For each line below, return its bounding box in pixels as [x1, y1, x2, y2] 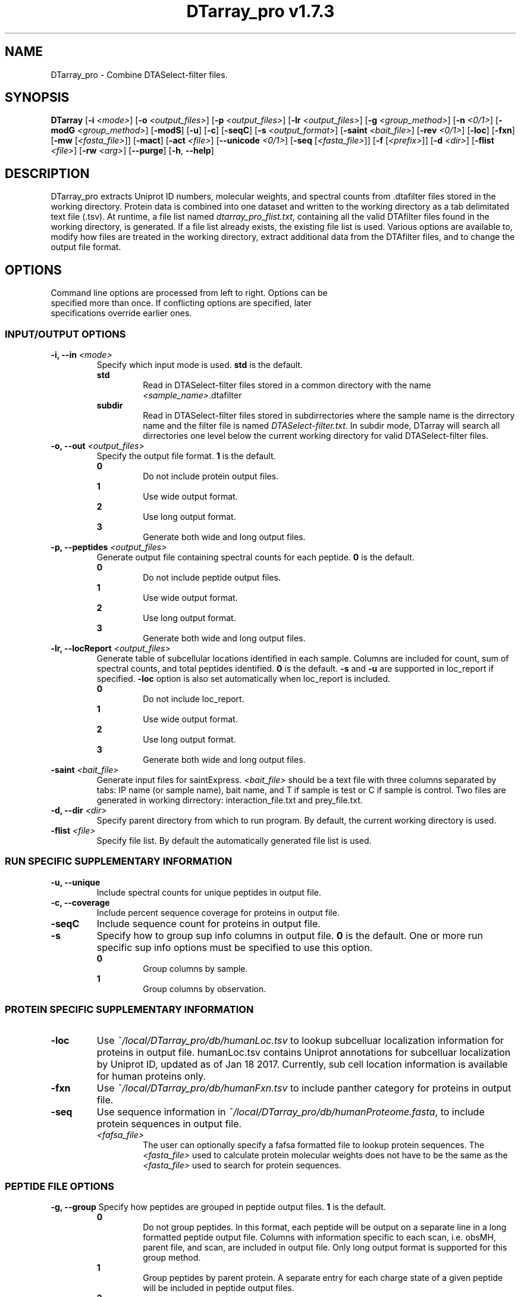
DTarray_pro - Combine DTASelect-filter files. [51, 69, 228, 80]
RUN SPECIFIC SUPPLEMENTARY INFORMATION [5, 855, 233, 868]
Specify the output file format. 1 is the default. [96, 450, 276, 461]
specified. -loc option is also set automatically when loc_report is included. [96, 673, 391, 684]
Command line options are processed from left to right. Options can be [51, 288, 328, 298]
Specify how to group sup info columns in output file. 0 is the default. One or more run [96, 929, 483, 941]
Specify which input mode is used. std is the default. [96, 359, 303, 370]
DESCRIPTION [5, 166, 90, 181]
